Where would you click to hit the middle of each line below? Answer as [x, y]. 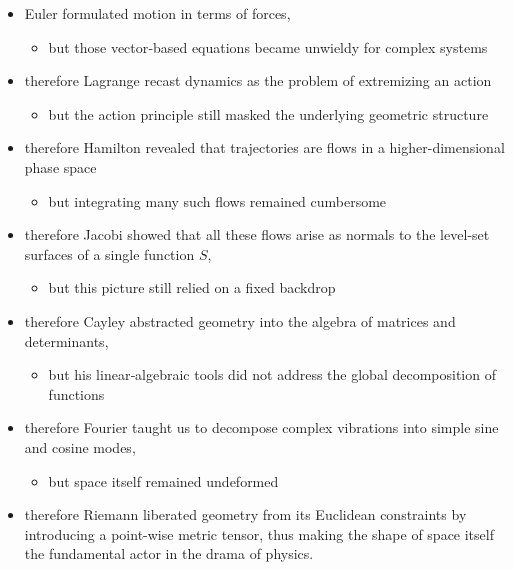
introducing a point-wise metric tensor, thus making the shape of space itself [259, 533]
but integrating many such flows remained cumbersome [217, 200]
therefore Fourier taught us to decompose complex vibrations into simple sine [261, 427]
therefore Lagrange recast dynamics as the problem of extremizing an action [258, 80]
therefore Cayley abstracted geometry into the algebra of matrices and [240, 320]
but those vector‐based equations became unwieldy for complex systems [268, 46]
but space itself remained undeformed [163, 480]
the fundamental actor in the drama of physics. [169, 553]
